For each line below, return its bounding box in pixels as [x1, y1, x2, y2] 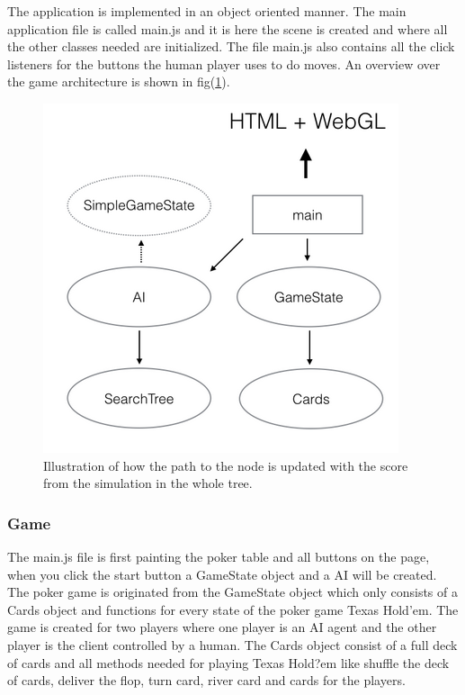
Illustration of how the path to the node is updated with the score [43, 456, 408, 474]
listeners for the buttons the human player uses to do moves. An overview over [7, 54, 441, 73]
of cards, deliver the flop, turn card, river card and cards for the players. [7, 671, 406, 690]
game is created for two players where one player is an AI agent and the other [7, 618, 437, 636]
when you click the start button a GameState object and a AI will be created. [7, 564, 437, 583]
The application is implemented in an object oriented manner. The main [7, 2, 407, 20]
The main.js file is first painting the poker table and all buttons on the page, [7, 546, 430, 565]
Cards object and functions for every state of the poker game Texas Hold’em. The [7, 600, 459, 618]
